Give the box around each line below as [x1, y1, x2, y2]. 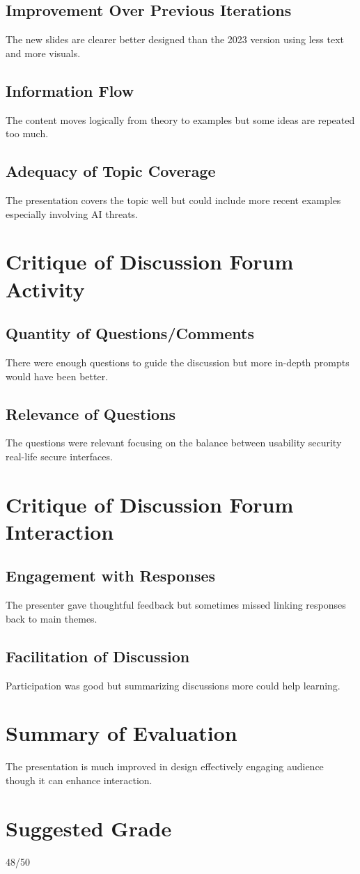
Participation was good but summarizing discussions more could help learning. [6, 678, 341, 692]
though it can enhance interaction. [6, 772, 152, 787]
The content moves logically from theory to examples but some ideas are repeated [6, 112, 355, 127]
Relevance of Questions [6, 403, 176, 424]
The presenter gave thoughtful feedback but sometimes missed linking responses [6, 598, 346, 612]
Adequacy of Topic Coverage [6, 160, 216, 182]
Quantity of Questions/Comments [6, 322, 254, 344]
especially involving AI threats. [6, 206, 138, 221]
